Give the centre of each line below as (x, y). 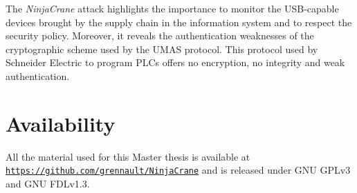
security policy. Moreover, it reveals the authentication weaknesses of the (160, 35)
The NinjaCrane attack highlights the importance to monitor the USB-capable (172, 8)
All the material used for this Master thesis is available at (128, 156)
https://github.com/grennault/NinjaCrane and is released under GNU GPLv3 (178, 170)
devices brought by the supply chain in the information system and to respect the (179, 22)
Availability (61, 123)
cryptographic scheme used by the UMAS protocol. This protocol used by (162, 49)
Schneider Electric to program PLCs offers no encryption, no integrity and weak (175, 62)
